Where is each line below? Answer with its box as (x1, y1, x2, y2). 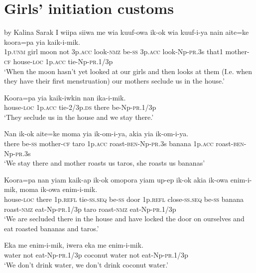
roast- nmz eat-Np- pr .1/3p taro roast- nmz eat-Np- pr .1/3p (4, 203, 176, 214)
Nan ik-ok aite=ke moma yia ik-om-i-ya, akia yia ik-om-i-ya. (4, 128, 189, 139)
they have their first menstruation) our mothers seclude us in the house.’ (4, 76, 225, 86)
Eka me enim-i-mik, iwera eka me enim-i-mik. (4, 240, 143, 250)
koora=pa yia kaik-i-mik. (4, 36, 80, 47)
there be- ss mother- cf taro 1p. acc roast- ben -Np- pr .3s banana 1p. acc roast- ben (4, 138, 244, 149)
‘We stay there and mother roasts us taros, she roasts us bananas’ (4, 158, 205, 168)
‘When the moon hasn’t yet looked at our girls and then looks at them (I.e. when (4, 66, 253, 76)
